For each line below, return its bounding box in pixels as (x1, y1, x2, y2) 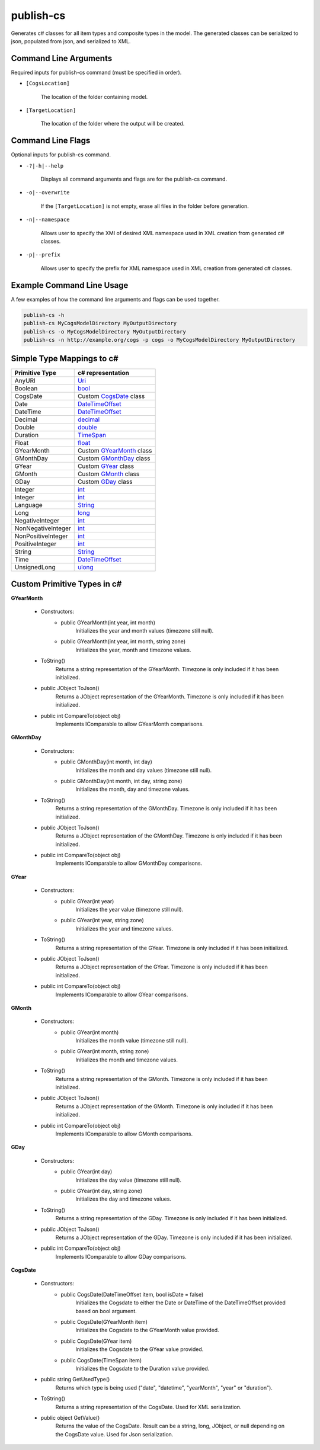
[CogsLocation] (25, 80, 71, 87)
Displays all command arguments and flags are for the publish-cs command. (40, 175, 228, 183)
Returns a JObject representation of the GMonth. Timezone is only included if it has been (55, 1102, 273, 1110)
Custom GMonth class (77, 470, 140, 478)
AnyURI (14, 377, 36, 385)
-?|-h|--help (25, 162, 64, 169)
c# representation (77, 369, 130, 377)
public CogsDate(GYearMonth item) (60, 1319, 148, 1326)
